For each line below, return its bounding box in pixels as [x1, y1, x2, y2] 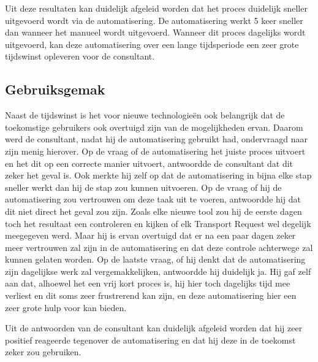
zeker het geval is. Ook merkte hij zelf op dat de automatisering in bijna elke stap [5, 169, 312, 182]
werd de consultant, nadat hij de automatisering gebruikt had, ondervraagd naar [5, 133, 308, 145]
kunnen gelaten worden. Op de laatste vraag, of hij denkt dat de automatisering [5, 253, 306, 266]
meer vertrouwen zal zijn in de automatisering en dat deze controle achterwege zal [5, 241, 313, 253]
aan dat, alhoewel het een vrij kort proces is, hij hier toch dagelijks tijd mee [5, 277, 290, 290]
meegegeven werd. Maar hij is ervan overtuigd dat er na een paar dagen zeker [5, 229, 296, 242]
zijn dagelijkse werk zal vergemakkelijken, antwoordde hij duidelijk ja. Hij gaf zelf [5, 264, 311, 277]
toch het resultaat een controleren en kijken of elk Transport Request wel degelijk [5, 217, 311, 229]
